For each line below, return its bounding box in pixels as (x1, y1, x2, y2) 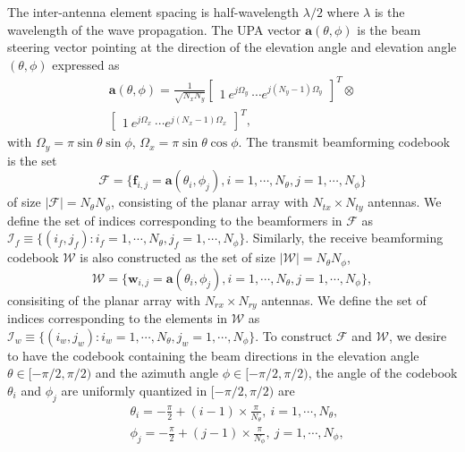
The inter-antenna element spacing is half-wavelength (7, 3, 300, 21)
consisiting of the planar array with (7, 290, 201, 309)
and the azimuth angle (95, 363, 219, 382)
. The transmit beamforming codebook (238, 132, 451, 151)
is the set (7, 150, 57, 169)
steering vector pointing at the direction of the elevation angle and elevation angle (7, 38, 457, 56)
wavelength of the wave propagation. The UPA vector (7, 20, 301, 38)
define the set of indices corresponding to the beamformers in (7, 210, 342, 229)
